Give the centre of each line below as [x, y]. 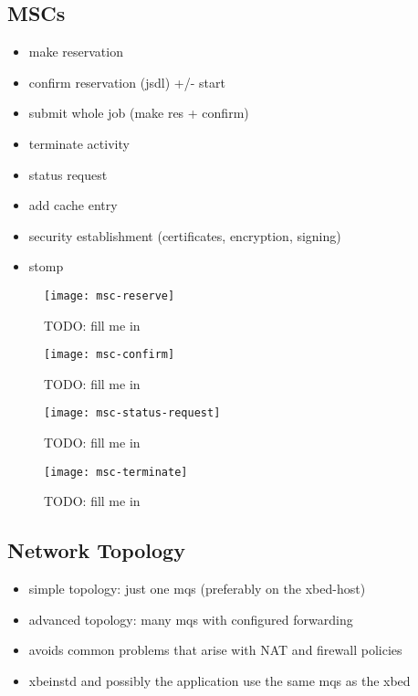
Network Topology [96, 550]
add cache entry [73, 205]
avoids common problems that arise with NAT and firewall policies [215, 650]
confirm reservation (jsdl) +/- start [127, 82]
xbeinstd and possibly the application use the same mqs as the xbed [219, 680]
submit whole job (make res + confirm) [139, 113]
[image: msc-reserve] [110, 295]
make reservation [76, 52]
